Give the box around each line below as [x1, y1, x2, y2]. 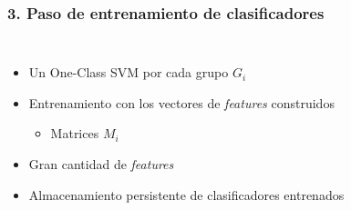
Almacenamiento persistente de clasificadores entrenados [28, 185, 345, 204]
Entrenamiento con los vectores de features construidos [28, 93, 335, 112]
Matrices [50, 124, 99, 143]
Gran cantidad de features [28, 155, 174, 173]
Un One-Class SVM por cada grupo [28, 63, 229, 82]
